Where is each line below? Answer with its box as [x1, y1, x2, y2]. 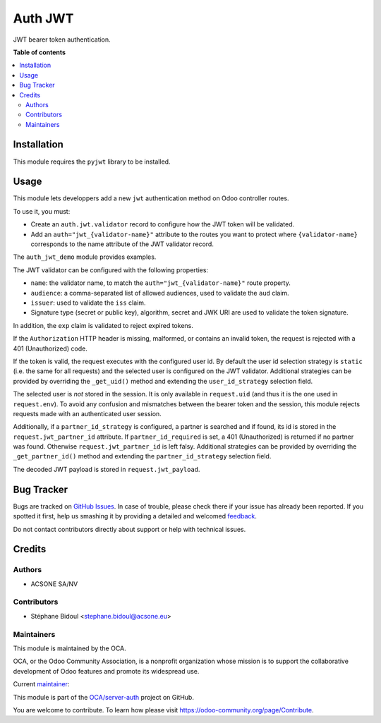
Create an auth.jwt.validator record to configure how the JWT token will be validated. [30, 220, 295, 229]
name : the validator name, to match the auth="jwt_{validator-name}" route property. [30, 279, 291, 287]
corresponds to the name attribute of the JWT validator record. [30, 240, 214, 248]
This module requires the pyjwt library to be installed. [13, 157, 171, 166]
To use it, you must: [13, 207, 71, 215]
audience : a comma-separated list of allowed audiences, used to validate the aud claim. [30, 288, 289, 297]
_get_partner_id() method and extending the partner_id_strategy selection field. [13, 452, 272, 461]
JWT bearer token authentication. [13, 35, 111, 44]
